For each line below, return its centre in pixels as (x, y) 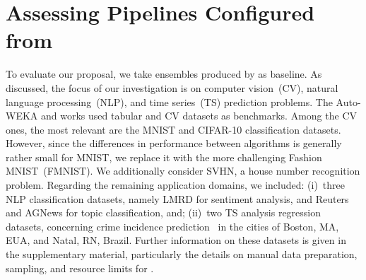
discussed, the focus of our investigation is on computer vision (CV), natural (172, 87)
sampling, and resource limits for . (80, 268)
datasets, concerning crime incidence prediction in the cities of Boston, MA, (172, 226)
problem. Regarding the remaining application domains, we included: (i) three (175, 185)
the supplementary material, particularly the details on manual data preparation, (182, 254)
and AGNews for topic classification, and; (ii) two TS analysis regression (164, 212)
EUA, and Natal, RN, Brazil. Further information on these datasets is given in (176, 240)
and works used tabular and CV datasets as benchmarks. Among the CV (199, 116)
